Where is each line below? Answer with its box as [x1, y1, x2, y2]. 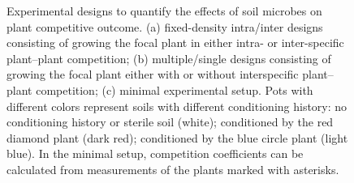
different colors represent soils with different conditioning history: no [6, 97, 348, 114]
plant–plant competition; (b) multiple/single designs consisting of [6, 49, 331, 66]
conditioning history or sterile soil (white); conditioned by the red [6, 113, 334, 130]
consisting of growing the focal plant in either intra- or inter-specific [6, 34, 344, 51]
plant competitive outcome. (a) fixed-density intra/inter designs [6, 18, 323, 35]
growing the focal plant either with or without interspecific [6, 66, 299, 83]
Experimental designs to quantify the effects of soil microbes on [6, 2, 322, 19]
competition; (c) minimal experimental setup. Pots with [36, 81, 313, 98]
